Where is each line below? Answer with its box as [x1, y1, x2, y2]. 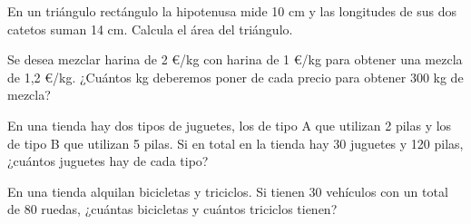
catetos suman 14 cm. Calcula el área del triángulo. [7, 19, 293, 38]
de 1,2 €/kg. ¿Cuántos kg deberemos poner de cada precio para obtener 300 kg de [7, 67, 464, 86]
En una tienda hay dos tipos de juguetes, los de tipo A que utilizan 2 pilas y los [7, 115, 452, 134]
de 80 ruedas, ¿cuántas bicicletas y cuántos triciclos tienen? [7, 200, 338, 219]
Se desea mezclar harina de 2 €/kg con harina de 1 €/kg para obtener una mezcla [7, 50, 463, 69]
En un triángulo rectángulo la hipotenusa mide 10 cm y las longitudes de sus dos [7, 2, 457, 20]
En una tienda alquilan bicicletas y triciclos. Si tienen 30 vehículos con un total [7, 181, 448, 200]
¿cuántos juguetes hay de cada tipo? [7, 151, 209, 170]
